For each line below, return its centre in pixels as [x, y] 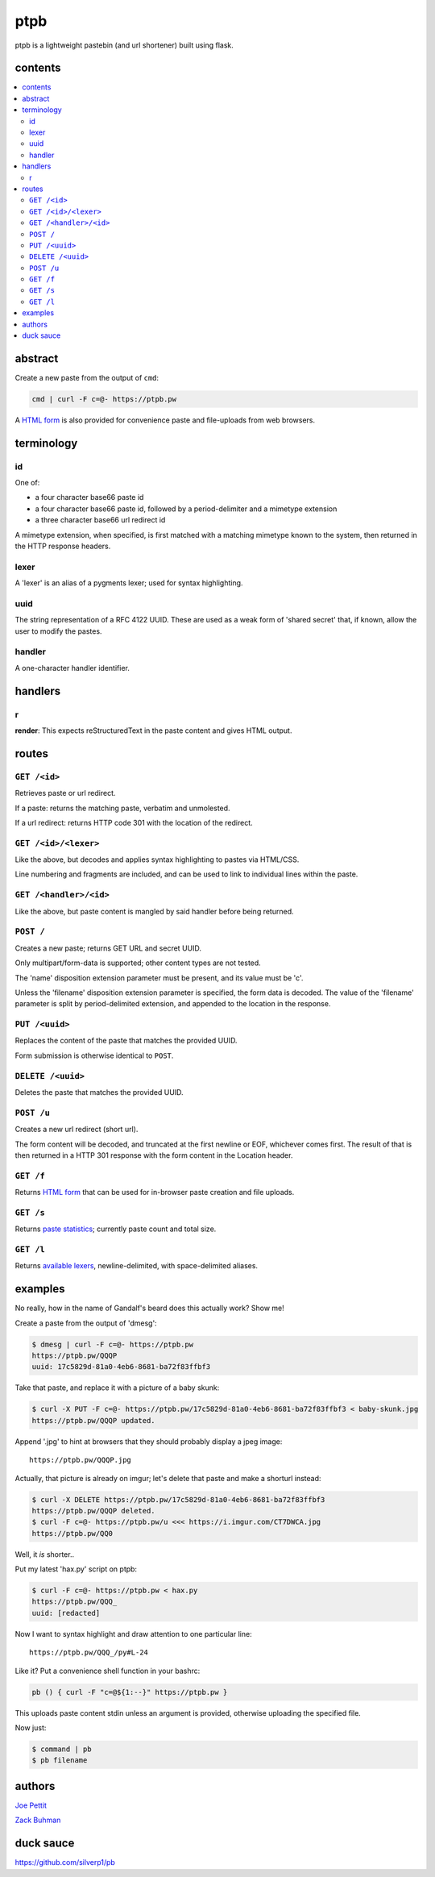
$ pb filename [60, 1760]
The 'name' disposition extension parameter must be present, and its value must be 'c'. [159, 978]
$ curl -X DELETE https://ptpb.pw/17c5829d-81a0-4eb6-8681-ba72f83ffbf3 [178, 1499]
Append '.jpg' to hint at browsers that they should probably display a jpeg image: [149, 1441]
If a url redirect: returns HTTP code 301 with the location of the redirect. [134, 822]
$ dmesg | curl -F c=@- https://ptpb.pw [112, 1344]
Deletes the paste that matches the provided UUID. [99, 1092]
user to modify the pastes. [58, 631]
